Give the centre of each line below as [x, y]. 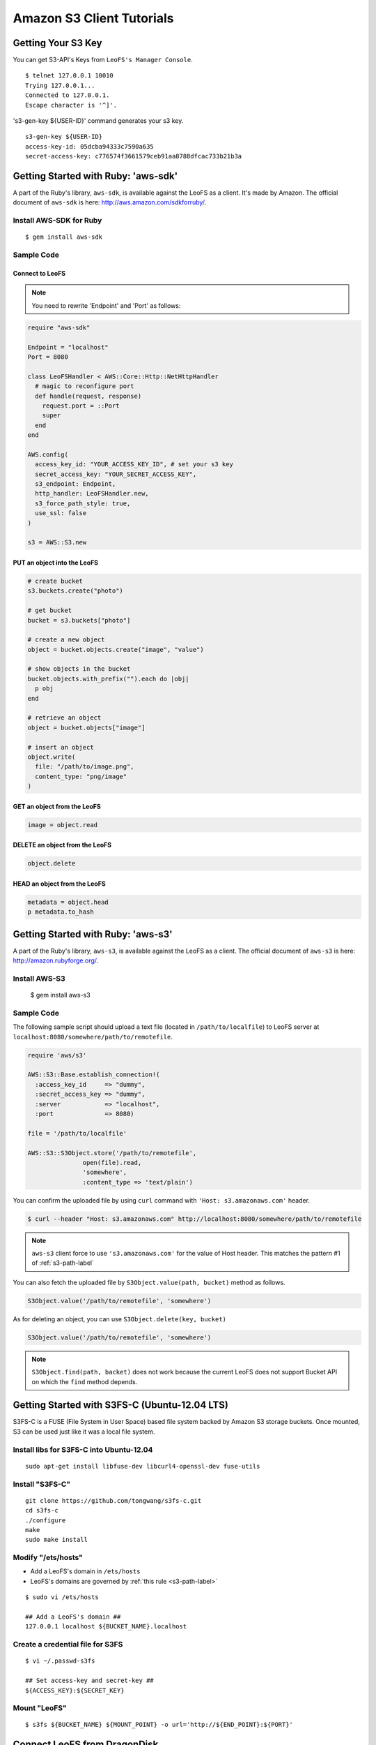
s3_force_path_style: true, [83, 503]
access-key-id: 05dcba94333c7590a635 [90, 146]
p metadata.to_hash [61, 912]
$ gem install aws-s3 [60, 995]
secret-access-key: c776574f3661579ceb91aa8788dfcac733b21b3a [134, 156]
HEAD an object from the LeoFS [59, 884]
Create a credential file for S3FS [68, 1644]
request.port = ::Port [81, 406]
